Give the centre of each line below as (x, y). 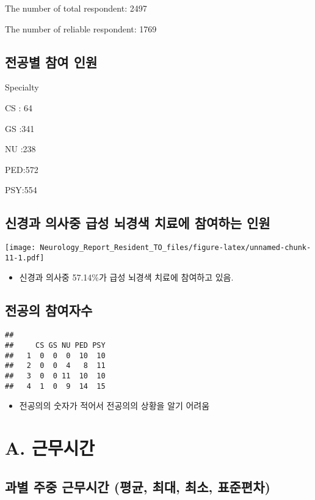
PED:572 (22, 169)
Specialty (22, 87)
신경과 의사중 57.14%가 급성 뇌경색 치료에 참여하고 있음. (126, 277)
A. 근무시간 (50, 447)
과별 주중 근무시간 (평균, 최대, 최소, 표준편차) (138, 486)
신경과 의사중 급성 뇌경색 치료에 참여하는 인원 (138, 223)
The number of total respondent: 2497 (76, 8)
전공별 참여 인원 (51, 61)
